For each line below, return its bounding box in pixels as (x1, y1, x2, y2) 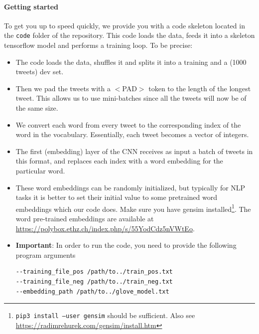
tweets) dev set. (15, 66, 64, 77)
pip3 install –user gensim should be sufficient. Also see (15, 310, 195, 321)
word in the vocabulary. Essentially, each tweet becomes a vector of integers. (15, 129, 249, 140)
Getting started (4, 1, 59, 11)
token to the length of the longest (148, 83, 251, 93)
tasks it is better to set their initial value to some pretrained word (15, 192, 218, 202)
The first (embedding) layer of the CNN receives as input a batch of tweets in (15, 146, 253, 156)
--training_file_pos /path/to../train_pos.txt (15, 268, 173, 276)
